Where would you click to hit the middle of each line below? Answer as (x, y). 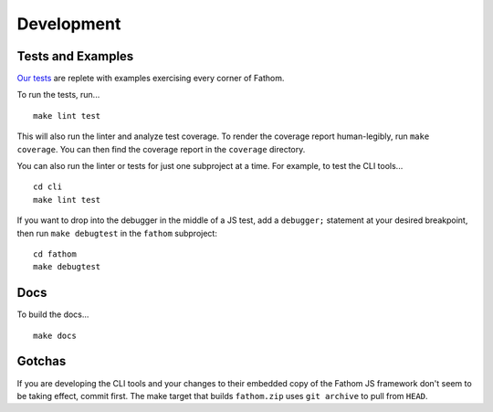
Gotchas (42, 361)
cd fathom (55, 254)
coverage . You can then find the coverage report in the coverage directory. (161, 149)
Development (69, 24)
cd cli (48, 187)
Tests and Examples (75, 56)
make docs (55, 335)
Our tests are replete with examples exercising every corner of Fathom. (151, 79)
